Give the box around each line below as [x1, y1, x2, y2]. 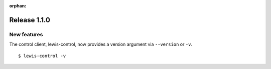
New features [9, 31, 43, 38]
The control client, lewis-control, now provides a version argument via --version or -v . [9, 41, 193, 47]
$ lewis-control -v [18, 53, 66, 59]
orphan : [9, 3, 27, 8]
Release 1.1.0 [9, 15, 50, 24]
